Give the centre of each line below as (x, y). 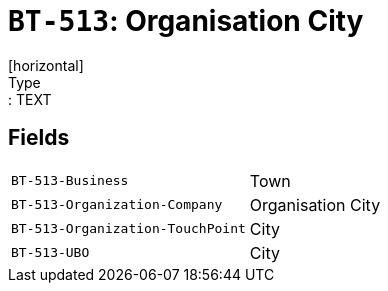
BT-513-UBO (50, 253)
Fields (39, 138)
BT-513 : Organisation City (186, 21)
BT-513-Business (70, 181)
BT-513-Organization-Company (117, 205)
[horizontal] (46, 65)
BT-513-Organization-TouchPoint (128, 229)
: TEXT (30, 99)
